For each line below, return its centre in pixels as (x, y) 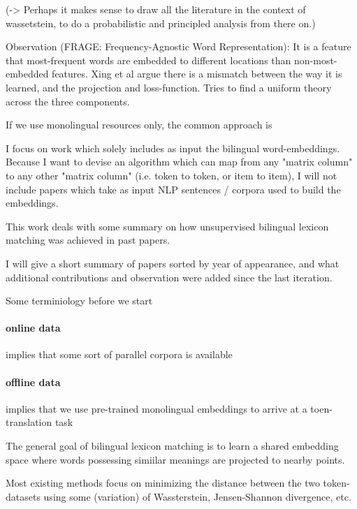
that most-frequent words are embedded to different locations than (148, 60)
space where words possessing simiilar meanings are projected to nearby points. (175, 459)
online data (33, 328)
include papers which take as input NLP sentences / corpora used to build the (173, 189)
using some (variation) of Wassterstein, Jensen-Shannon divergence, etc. (197, 496)
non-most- (315, 60)
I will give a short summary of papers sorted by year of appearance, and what (173, 263)
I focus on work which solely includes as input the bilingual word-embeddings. (173, 148)
